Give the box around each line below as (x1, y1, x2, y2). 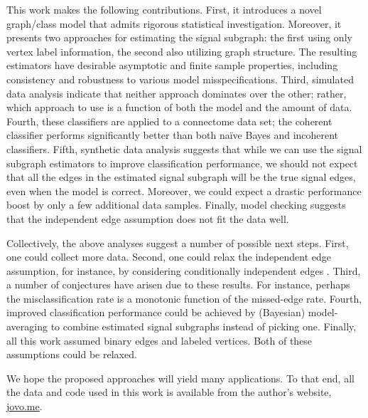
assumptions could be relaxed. (6, 347, 137, 362)
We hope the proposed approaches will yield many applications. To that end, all (6, 370, 355, 385)
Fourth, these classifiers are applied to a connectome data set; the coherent (6, 113, 332, 128)
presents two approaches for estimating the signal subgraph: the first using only (6, 30, 352, 45)
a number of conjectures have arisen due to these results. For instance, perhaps (6, 277, 350, 292)
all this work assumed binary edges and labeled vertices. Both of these (6, 333, 313, 348)
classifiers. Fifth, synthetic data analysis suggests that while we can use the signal (6, 141, 362, 156)
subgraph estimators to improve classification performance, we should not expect (6, 155, 358, 170)
